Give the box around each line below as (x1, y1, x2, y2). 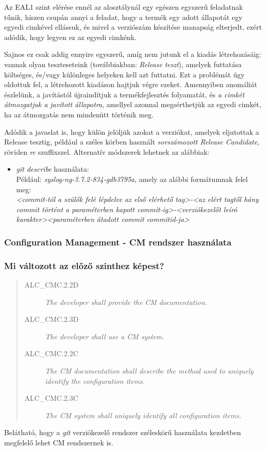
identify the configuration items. (45, 375, 145, 386)
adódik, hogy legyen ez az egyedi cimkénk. (4, 31, 137, 42)
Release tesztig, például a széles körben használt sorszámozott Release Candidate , (4, 136, 259, 147)
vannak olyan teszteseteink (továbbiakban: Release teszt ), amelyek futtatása (4, 58, 242, 69)
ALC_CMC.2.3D (24, 314, 79, 324)
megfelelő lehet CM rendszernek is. (4, 437, 113, 447)
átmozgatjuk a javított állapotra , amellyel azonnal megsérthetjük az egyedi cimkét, (4, 99, 261, 110)
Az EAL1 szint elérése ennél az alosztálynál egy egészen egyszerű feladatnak (4, 2, 243, 12)
